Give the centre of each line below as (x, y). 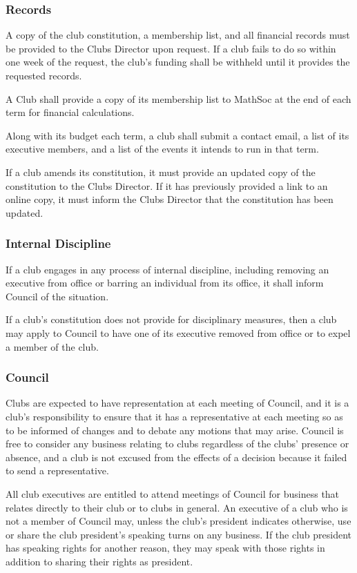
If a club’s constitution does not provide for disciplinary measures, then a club (171, 319)
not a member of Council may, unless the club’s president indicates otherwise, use (178, 521)
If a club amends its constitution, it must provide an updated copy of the (161, 172)
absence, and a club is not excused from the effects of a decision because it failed (176, 457)
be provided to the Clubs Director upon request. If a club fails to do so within (171, 48)
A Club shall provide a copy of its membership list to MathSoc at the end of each (178, 98)
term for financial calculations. (70, 112)
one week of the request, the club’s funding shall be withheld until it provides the (178, 62)
